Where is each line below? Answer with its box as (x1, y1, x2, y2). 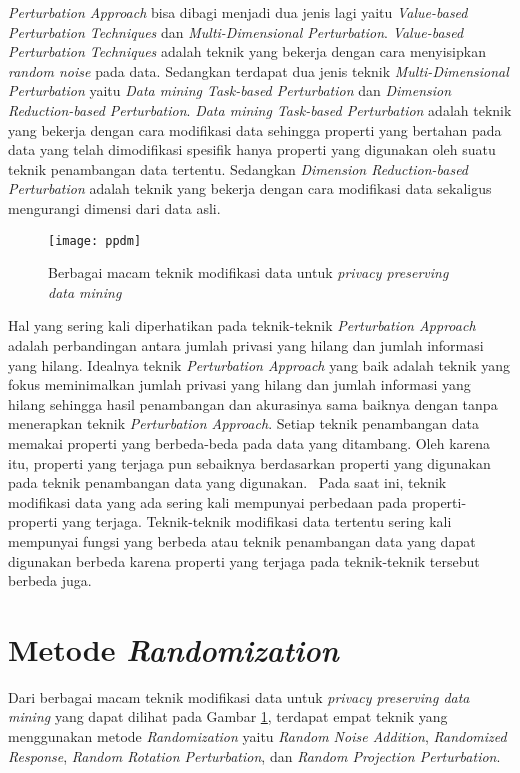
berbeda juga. (8, 570, 92, 591)
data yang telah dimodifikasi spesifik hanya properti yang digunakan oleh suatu (8, 139, 496, 160)
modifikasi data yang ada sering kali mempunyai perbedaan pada (8, 491, 408, 512)
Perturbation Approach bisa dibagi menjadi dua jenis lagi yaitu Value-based (8, 2, 468, 22)
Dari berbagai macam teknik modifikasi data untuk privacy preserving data (8, 686, 470, 707)
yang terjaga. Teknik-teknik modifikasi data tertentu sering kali (62, 511, 452, 532)
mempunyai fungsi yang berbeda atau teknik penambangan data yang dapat (8, 530, 476, 551)
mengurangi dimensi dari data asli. (8, 197, 221, 218)
